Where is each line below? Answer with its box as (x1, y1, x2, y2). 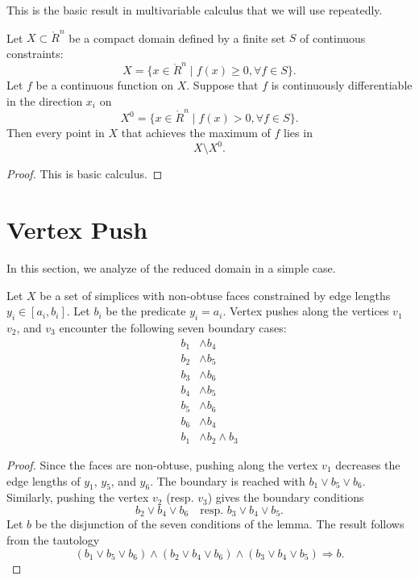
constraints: (6, 44, 64, 61)
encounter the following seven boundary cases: (59, 319, 287, 336)
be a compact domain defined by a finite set (68, 29, 286, 46)
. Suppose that (186, 77, 259, 94)
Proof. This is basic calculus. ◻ (6, 165, 163, 182)
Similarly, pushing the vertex (6, 489, 149, 506)
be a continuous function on (35, 77, 174, 94)
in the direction (6, 92, 83, 109)
